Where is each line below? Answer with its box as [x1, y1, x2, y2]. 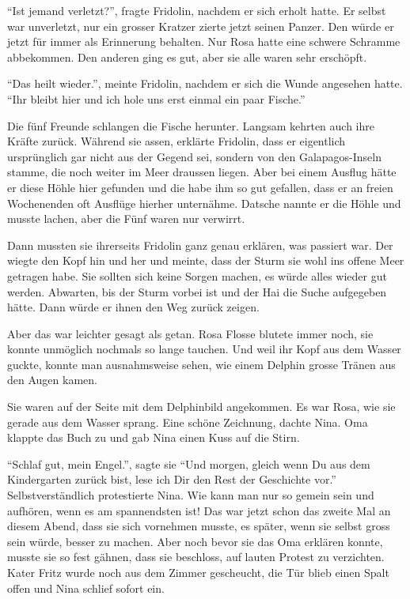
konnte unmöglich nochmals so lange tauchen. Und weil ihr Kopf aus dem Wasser [7, 341, 401, 357]
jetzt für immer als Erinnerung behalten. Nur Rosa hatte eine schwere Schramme [7, 33, 401, 50]
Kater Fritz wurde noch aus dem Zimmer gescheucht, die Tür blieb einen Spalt [7, 564, 389, 580]
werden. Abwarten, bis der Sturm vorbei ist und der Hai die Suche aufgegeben [7, 283, 387, 299]
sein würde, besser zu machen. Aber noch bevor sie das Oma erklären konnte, [7, 533, 383, 549]
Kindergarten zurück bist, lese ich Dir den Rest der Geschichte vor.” [7, 471, 336, 488]
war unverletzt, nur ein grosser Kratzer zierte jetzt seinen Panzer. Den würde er [7, 17, 394, 34]
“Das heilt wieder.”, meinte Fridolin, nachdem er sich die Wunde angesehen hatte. [7, 75, 403, 92]
